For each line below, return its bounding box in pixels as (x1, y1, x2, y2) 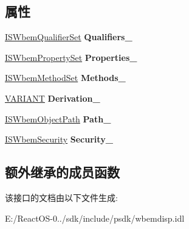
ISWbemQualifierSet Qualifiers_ (5, 30, 132, 43)
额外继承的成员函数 (5, 163, 120, 181)
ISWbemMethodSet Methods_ (5, 71, 126, 84)
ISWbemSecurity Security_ (5, 133, 113, 146)
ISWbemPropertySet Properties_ (5, 51, 137, 63)
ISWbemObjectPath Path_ (5, 112, 111, 125)
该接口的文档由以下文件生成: (5, 191, 118, 203)
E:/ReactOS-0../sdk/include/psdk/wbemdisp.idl (5, 211, 185, 224)
